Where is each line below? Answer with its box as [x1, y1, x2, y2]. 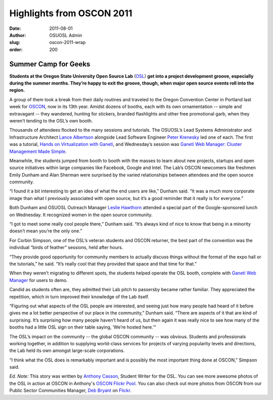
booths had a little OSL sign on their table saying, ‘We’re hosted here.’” [9, 324, 156, 330]
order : [9, 46, 23, 53]
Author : [9, 32, 26, 38]
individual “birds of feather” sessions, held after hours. [9, 245, 123, 251]
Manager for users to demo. [9, 277, 68, 283]
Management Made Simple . [9, 148, 67, 154]
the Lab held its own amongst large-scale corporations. [9, 347, 125, 354]
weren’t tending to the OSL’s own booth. [9, 117, 93, 124]
